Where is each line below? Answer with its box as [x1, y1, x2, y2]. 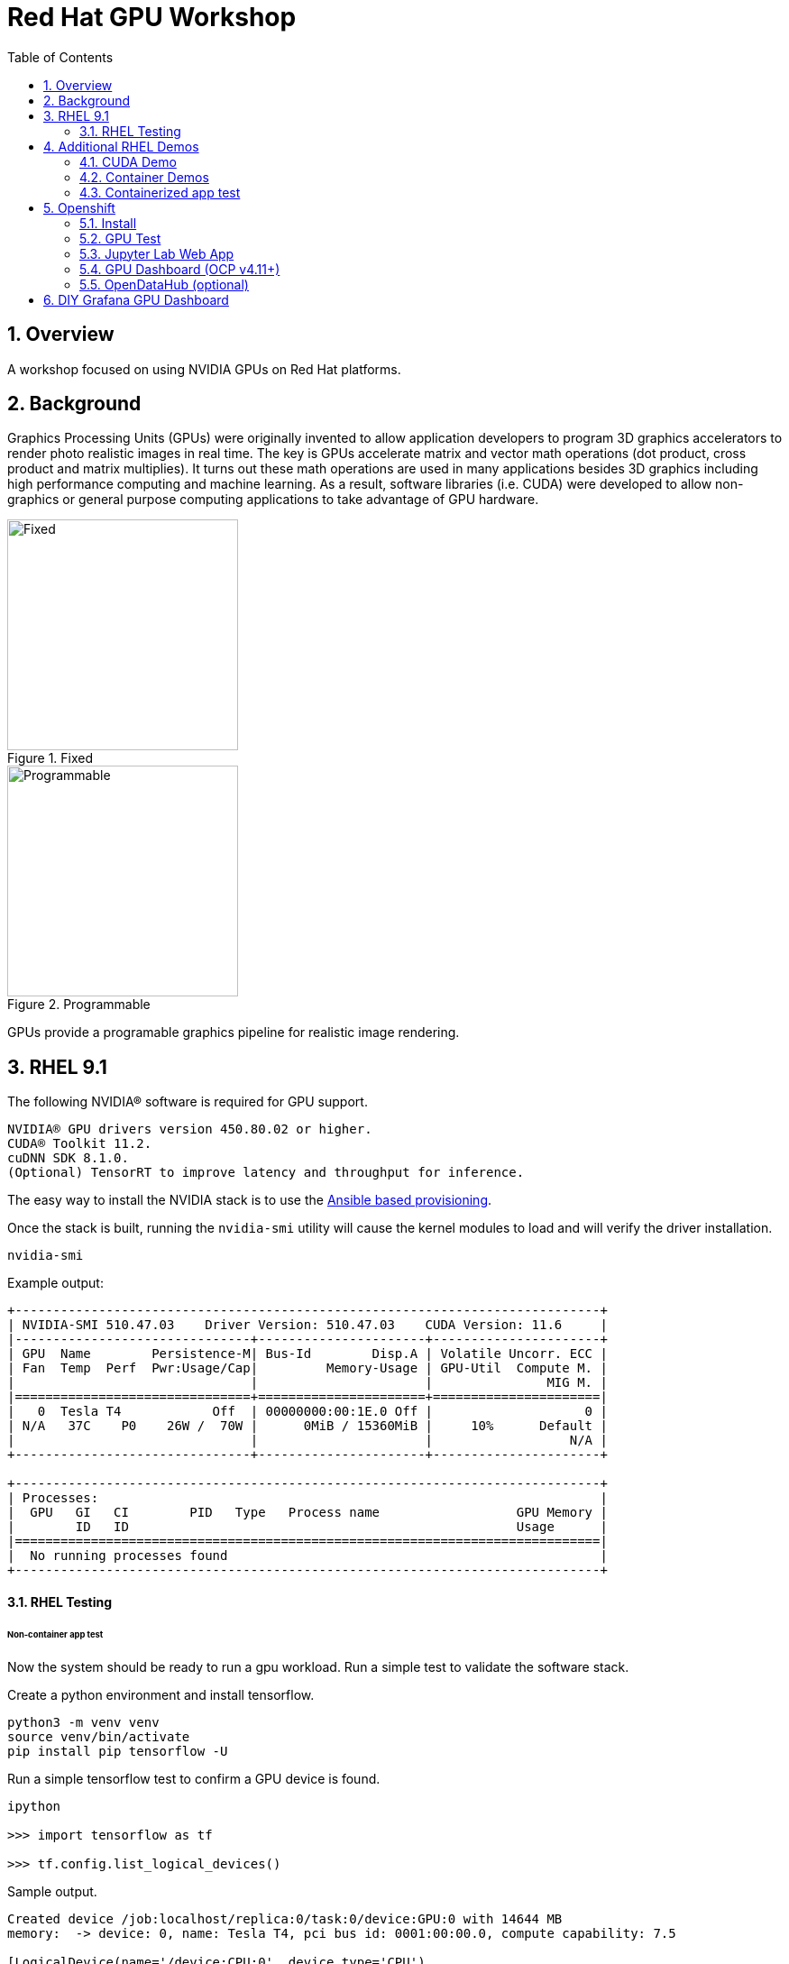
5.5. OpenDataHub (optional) [79, 276, 249, 292]
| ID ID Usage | [7, 1519, 608, 1535]
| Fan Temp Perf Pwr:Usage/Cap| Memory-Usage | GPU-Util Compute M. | [7, 1361, 608, 1376]
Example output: [7, 1275, 104, 1291]
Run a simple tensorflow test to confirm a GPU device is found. [7, 1770, 381, 1786]
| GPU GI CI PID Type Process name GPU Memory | [7, 1505, 608, 1520]
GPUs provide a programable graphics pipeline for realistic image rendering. [7, 1024, 460, 1041]
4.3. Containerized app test [79, 184, 241, 200]
